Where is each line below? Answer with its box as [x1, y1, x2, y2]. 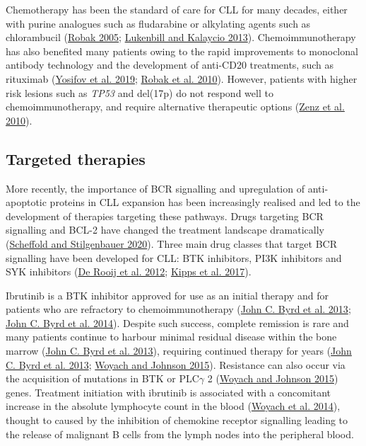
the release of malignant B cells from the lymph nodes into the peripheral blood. [6, 426, 354, 441]
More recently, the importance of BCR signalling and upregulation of [6, 181, 305, 195]
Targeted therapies [6, 147, 146, 169]
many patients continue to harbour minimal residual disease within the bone [6, 329, 337, 344]
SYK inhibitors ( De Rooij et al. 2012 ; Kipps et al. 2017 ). [6, 264, 252, 279]
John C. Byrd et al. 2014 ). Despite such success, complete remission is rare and [6, 315, 349, 330]
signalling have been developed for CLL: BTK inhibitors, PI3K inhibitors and [6, 250, 342, 265]
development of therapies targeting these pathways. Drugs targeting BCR [6, 208, 324, 223]
